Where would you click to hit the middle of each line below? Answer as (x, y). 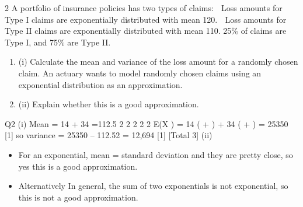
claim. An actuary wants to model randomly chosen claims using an (140, 73)
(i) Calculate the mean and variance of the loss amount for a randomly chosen (158, 62)
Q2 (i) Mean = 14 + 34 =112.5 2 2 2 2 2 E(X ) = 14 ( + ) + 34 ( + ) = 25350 (147, 123)
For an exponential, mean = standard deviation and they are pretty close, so (156, 154)
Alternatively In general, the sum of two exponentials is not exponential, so (153, 186)
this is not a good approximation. (78, 197)
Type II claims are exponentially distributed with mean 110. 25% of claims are (146, 31)
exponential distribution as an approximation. (100, 84)
